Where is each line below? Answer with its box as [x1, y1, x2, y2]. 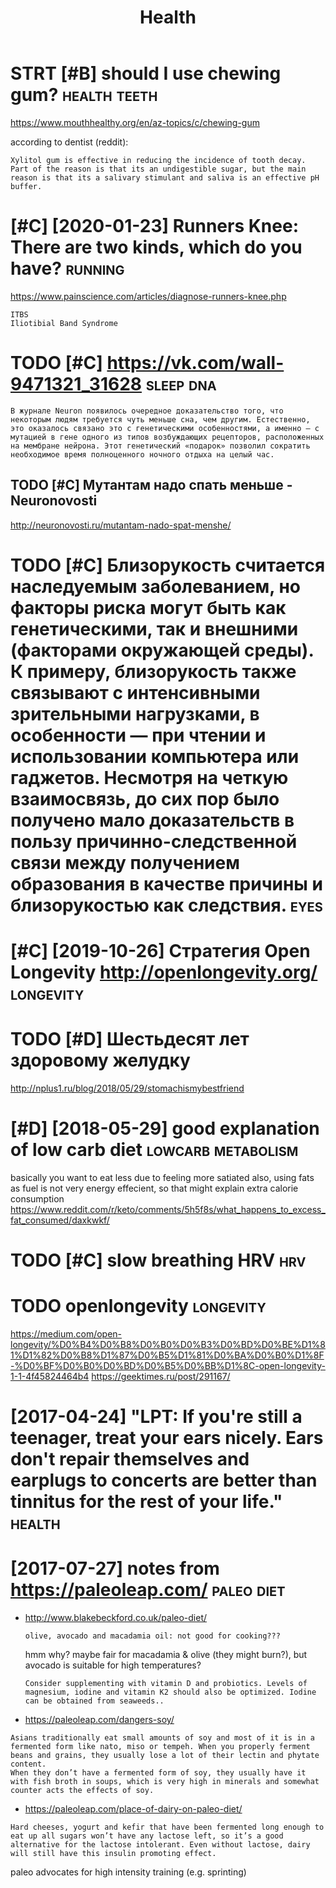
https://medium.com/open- [10, 1328, 123, 1340]
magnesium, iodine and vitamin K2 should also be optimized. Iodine [24, 1687, 317, 1698]
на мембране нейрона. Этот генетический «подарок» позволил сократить [10, 441, 311, 451]
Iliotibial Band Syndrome [10, 318, 118, 328]
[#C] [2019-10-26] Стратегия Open [10, 940, 311, 962]
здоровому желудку [10, 1049, 191, 1072]
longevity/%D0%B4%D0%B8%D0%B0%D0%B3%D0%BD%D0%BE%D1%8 [10, 1339, 326, 1350]
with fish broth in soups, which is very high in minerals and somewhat [10, 1777, 320, 1787]
